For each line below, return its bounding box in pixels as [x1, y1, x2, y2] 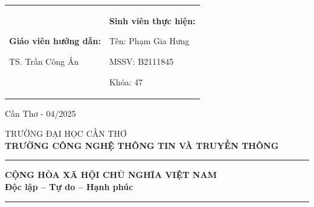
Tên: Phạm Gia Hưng [109, 34, 190, 47]
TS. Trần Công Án [9, 54, 79, 67]
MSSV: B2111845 [109, 54, 174, 67]
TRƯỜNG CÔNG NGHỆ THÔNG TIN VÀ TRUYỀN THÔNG [5, 139, 279, 151]
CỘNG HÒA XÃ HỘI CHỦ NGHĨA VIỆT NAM [5, 168, 217, 181]
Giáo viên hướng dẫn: [9, 34, 101, 47]
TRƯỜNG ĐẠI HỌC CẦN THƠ [5, 127, 127, 140]
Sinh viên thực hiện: [109, 14, 196, 27]
